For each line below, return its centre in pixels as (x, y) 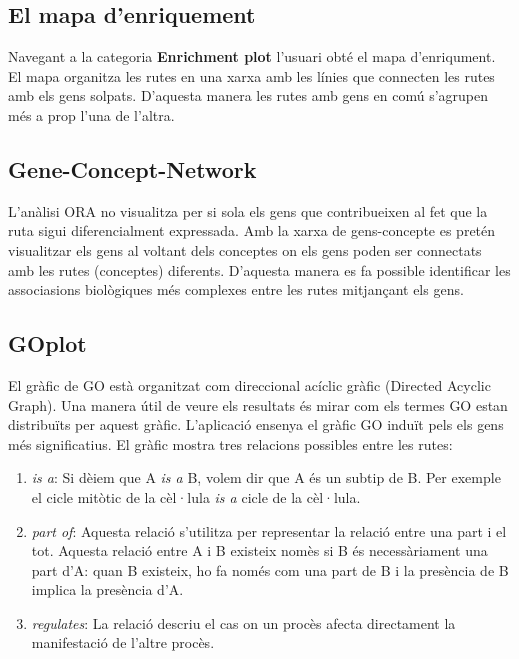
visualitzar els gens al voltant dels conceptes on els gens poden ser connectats (245, 249)
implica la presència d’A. (107, 589)
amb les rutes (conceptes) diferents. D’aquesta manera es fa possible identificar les (259, 269)
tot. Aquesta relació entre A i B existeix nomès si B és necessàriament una (259, 550)
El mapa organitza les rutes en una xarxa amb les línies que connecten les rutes (251, 75)
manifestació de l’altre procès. (123, 642)
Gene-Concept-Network (132, 168)
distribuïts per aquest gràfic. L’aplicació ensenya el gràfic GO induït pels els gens (256, 424)
